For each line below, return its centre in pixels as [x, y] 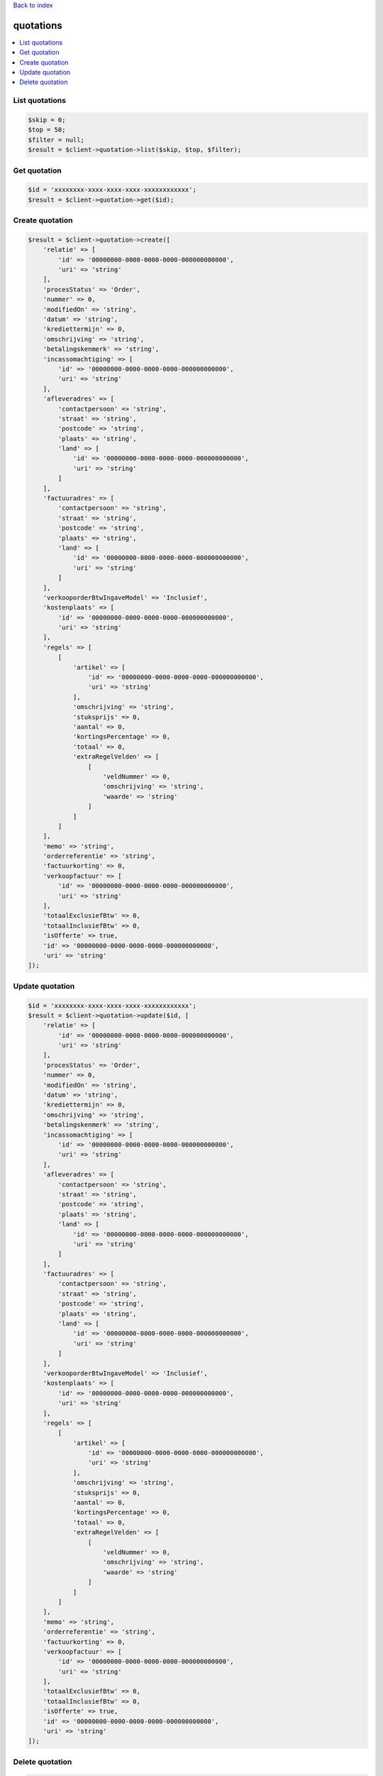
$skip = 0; [47, 120]
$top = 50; [47, 130]
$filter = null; [56, 140]
